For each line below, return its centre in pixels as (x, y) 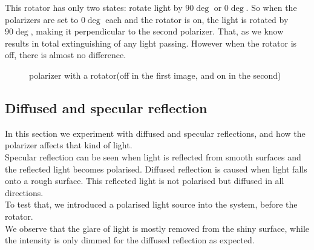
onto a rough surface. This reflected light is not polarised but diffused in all (145, 181)
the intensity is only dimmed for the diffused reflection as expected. (130, 240)
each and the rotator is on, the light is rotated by (197, 19)
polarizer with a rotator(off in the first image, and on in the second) (155, 75)
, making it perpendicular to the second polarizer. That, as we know (157, 31)
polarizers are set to (42, 19)
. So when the (271, 7)
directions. (24, 192)
